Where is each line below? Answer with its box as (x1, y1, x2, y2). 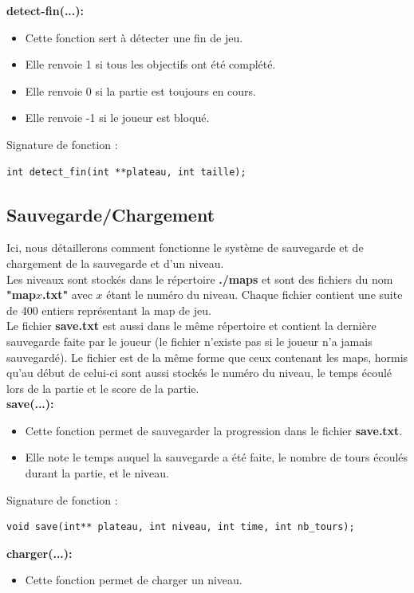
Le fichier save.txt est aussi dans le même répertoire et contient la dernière (6, 317, 377, 334)
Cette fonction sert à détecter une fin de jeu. (25, 29, 243, 45)
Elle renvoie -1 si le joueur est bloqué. (25, 109, 210, 126)
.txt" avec (41, 286, 93, 303)
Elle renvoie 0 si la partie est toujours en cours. (25, 82, 256, 99)
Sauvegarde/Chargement (6, 202, 215, 226)
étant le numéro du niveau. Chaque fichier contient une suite (106, 286, 403, 303)
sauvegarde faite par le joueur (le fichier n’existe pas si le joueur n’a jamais (6, 332, 373, 349)
